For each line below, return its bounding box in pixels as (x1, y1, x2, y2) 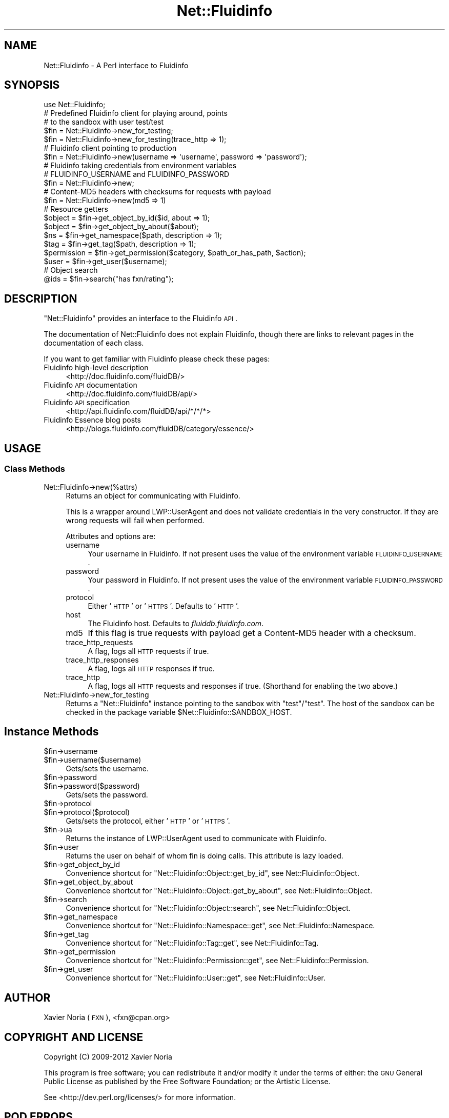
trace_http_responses (66, 655, 139, 664)
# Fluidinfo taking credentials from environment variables (44, 161, 237, 170)
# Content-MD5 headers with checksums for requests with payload (44, 187, 271, 196)
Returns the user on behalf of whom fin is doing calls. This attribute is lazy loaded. (66, 851, 343, 861)
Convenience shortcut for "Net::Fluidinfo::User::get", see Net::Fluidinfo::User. (66, 973, 326, 983)
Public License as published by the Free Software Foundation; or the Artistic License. (44, 1077, 331, 1086)
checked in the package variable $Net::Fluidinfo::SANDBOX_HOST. (66, 707, 292, 716)
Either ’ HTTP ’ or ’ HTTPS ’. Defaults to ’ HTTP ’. (88, 601, 239, 610)
